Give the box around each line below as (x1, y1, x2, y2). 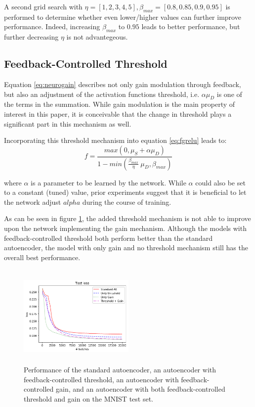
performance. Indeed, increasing (4, 21, 100, 32)
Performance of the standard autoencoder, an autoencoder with (24, 364, 216, 374)
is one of (216, 89, 242, 99)
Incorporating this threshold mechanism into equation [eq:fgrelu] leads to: (4, 135, 227, 145)
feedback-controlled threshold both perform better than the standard (4, 232, 213, 243)
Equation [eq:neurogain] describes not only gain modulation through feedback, (4, 79, 241, 89)
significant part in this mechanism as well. (4, 118, 131, 129)
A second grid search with (4, 1, 83, 11)
